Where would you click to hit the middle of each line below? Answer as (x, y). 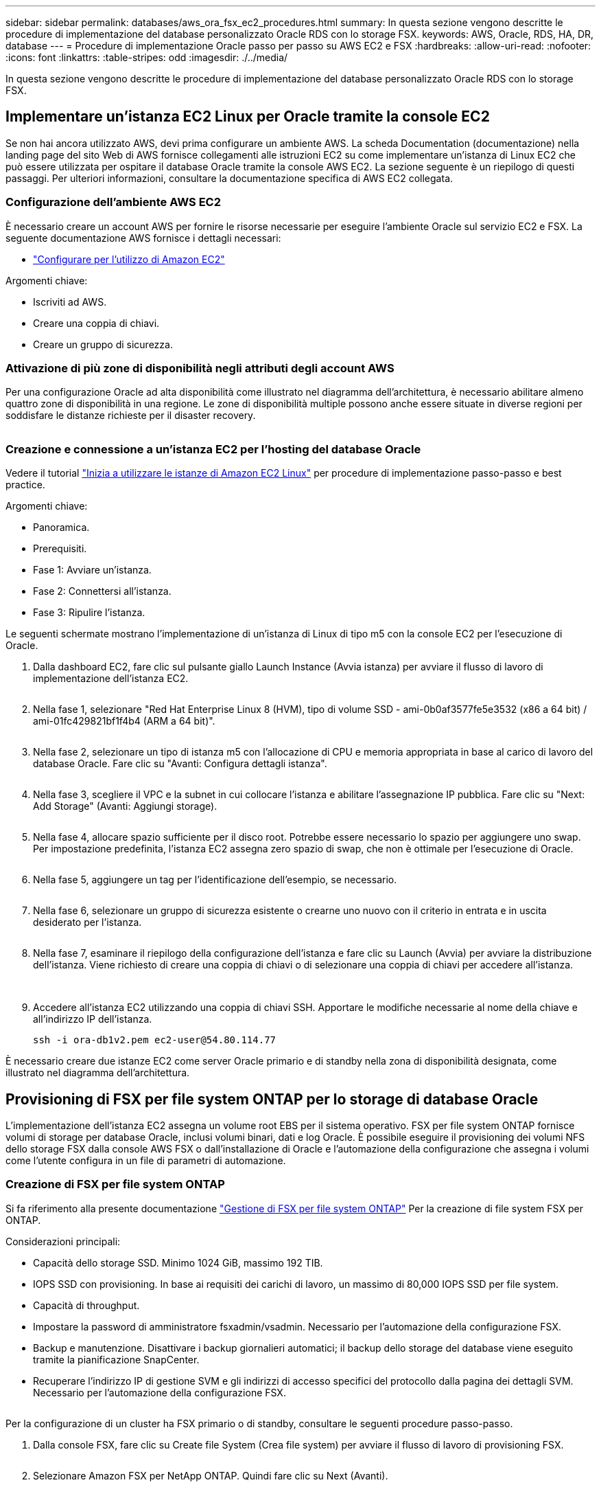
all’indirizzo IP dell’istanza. (93, 1019)
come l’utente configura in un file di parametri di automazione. (146, 1160)
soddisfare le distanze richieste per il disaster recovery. (131, 416)
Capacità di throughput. (86, 1305)
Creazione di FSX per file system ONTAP (115, 1184)
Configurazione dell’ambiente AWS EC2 (113, 202)
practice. (25, 485)
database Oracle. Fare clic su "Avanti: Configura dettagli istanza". (180, 764)
